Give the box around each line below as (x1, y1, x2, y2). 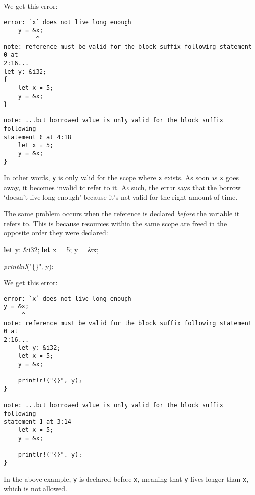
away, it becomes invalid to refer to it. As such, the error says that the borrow (4, 182, 241, 192)
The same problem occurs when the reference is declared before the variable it (4, 208, 240, 219)
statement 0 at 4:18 (4, 133, 72, 141)
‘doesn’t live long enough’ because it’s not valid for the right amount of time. (4, 191, 238, 202)
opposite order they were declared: (4, 228, 108, 238)
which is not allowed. (4, 483, 68, 494)
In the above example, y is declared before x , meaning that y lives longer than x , (4, 473, 249, 484)
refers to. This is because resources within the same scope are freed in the (4, 218, 227, 228)
